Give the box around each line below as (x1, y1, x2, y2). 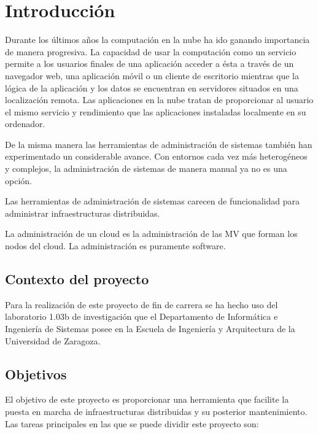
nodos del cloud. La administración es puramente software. (5, 239, 226, 252)
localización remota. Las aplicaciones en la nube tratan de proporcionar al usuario (5, 93, 314, 106)
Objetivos (5, 364, 67, 383)
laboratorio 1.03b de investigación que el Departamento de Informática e (5, 310, 278, 323)
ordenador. (5, 117, 45, 130)
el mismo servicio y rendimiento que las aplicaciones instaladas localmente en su (5, 105, 306, 118)
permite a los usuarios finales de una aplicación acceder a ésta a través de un (5, 57, 294, 70)
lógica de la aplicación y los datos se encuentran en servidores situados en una (5, 81, 298, 94)
